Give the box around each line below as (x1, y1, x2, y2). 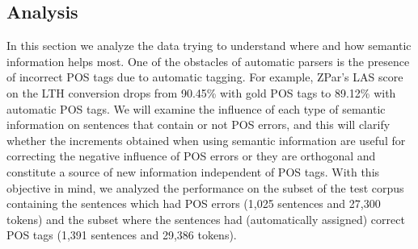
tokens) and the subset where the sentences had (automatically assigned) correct (6, 210, 405, 227)
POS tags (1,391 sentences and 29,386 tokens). (6, 226, 237, 243)
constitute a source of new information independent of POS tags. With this (6, 163, 380, 180)
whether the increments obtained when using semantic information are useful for (6, 131, 406, 148)
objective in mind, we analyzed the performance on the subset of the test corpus (6, 179, 404, 196)
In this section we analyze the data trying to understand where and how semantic (6, 37, 412, 54)
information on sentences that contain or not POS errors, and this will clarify (6, 116, 391, 133)
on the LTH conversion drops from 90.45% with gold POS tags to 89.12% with (6, 84, 396, 101)
